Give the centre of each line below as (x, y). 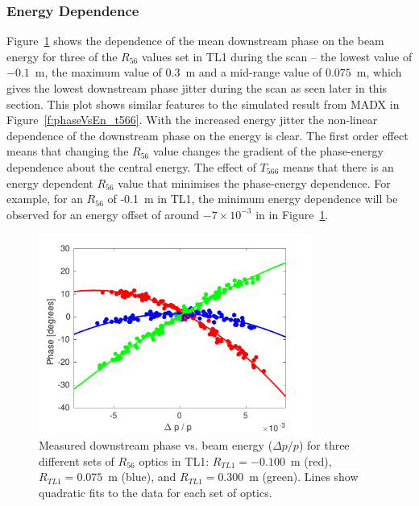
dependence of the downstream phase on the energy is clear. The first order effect (207, 135)
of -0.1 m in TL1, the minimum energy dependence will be (253, 199)
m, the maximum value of (98, 72)
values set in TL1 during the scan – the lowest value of (277, 56)
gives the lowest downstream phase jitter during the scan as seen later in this (197, 88)
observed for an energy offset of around (103, 214)
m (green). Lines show (304, 477)
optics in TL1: (174, 460)
